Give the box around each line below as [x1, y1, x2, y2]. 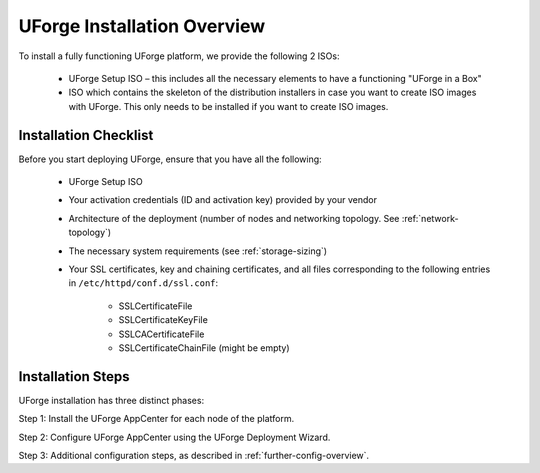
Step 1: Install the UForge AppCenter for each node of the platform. [18, 413, 295, 425]
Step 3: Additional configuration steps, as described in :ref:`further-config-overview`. [18, 450, 370, 461]
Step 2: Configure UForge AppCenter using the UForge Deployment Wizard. [18, 431, 331, 443]
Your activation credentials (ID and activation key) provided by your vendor [68, 194, 377, 206]
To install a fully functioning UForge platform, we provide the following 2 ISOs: [18, 50, 340, 62]
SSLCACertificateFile [118, 328, 205, 340]
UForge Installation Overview [18, 15, 265, 37]
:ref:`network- [401, 212, 459, 224]
